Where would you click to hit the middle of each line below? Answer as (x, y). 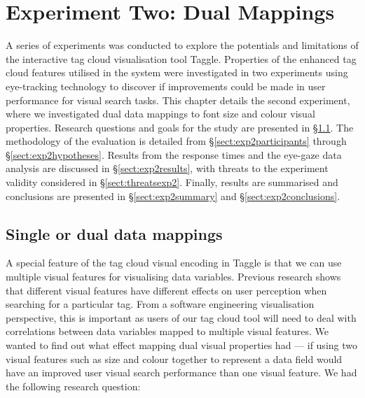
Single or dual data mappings (114, 233)
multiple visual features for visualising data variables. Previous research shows (173, 277)
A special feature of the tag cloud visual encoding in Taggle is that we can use (174, 263)
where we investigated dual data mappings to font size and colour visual (160, 114)
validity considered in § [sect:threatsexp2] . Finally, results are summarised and (172, 182)
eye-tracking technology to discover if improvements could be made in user (166, 86)
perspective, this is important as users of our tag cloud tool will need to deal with (181, 317)
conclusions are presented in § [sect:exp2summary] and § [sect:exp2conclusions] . (173, 196)
